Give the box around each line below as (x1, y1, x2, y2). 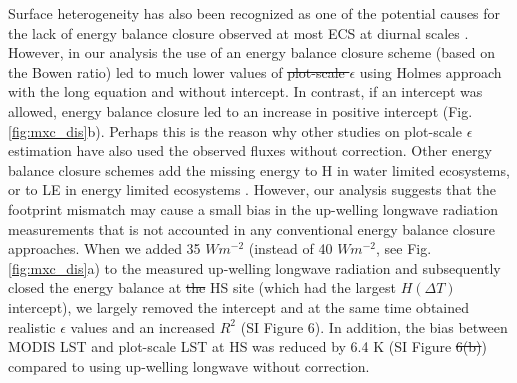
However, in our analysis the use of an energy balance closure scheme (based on (8, 42, 496, 63)
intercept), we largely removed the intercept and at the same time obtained (8, 296, 470, 317)
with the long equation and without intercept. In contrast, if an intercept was (8, 81, 483, 102)
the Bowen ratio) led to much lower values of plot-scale (8, 61, 345, 82)
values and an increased (70, 316, 216, 337)
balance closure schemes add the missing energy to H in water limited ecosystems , (8, 159, 510, 180)
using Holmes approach (359, 61, 502, 82)
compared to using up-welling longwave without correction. (8, 355, 370, 376)
